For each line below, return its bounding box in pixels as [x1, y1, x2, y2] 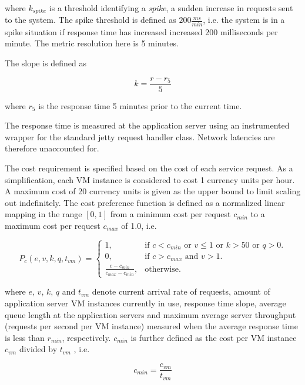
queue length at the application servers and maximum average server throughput [5, 308, 296, 320]
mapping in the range [5, 208, 82, 220]
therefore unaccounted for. [5, 142, 99, 154]
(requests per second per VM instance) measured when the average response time [5, 320, 298, 332]
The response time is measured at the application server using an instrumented [5, 119, 290, 131]
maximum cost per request [5, 219, 100, 231]
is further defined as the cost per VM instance [130, 331, 297, 343]
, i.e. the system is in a [203, 13, 285, 26]
